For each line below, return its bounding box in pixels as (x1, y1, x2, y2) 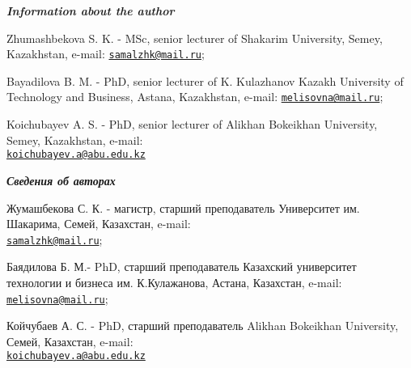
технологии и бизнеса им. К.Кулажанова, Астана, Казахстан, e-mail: (6, 273, 342, 290)
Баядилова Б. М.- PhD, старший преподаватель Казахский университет (6, 258, 357, 275)
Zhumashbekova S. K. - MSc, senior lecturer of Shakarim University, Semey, (6, 29, 383, 46)
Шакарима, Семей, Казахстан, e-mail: (6, 215, 191, 232)
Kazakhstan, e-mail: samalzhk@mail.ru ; (6, 45, 205, 62)
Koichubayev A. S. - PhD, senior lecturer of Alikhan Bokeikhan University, (6, 116, 378, 133)
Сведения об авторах (6, 171, 116, 188)
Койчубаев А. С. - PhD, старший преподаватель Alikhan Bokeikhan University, (6, 317, 399, 334)
